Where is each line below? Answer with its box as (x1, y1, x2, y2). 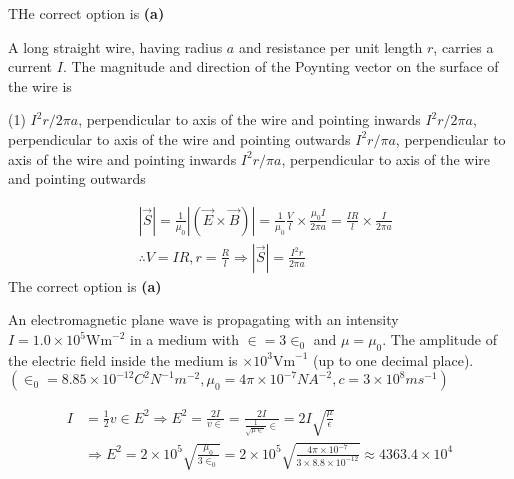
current (8, 56, 53, 77)
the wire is (8, 75, 72, 96)
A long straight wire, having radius (8, 36, 223, 57)
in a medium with (130, 329, 239, 349)
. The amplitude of (382, 329, 498, 349)
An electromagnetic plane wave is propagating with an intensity (8, 309, 399, 330)
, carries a (433, 36, 494, 57)
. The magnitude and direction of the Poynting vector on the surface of (62, 56, 499, 77)
